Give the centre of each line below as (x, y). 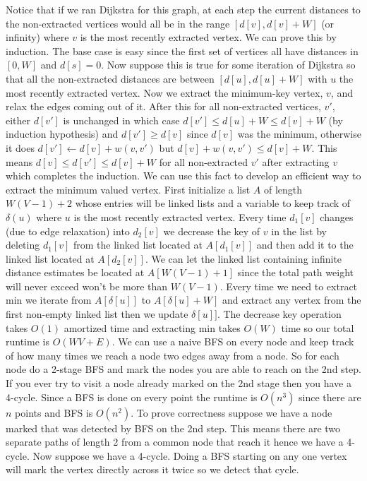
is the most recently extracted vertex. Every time (180, 216)
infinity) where (37, 37)
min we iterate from (49, 300)
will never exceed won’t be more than (87, 286)
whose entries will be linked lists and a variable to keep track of (213, 203)
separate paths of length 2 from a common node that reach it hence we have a (175, 442)
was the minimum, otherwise (299, 134)
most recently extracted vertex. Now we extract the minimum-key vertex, (164, 92)
